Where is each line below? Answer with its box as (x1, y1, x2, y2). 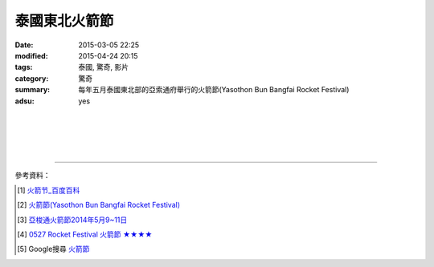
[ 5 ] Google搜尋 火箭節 (17, 245, 90, 254)
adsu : (14, 96, 35, 106)
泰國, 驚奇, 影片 (78, 63, 129, 72)
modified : (14, 51, 48, 60)
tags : (14, 63, 33, 72)
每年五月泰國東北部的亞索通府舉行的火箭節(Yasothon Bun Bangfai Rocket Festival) (78, 85, 350, 95)
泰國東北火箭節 (14, 12, 114, 30)
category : (14, 73, 49, 83)
